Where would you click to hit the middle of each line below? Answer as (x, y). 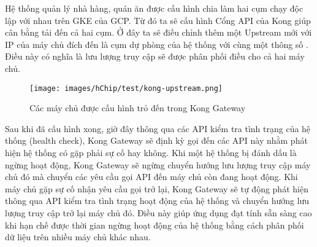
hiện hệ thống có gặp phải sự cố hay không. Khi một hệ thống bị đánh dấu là (151, 152)
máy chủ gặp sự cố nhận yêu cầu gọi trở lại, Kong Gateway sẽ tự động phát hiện (157, 188)
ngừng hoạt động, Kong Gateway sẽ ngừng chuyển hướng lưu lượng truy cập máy (158, 164)
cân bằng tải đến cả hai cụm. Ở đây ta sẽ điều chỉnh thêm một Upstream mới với (158, 32)
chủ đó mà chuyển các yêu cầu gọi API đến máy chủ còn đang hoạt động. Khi (151, 177)
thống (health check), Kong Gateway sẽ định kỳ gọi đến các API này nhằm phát (156, 140)
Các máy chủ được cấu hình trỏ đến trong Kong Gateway (138, 108)
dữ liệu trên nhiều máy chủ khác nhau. (78, 237)
